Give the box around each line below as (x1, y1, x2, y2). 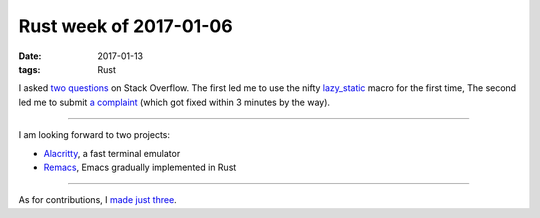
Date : (18, 50, 42, 62)
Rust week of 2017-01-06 (18, 15, 234, 37)
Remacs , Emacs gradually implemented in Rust (43, 161, 237, 173)
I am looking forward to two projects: (18, 129, 170, 141)
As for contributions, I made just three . (18, 194, 177, 206)
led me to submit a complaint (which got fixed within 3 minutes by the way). (18, 96, 330, 108)
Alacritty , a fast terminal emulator (43, 147, 181, 159)
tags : (18, 63, 41, 75)
